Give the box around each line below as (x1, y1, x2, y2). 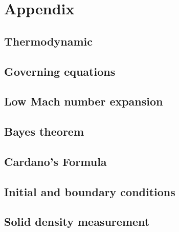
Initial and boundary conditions (4, 183, 175, 199)
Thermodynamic (4, 33, 93, 49)
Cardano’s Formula (4, 153, 107, 169)
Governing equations (4, 63, 116, 79)
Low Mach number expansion (4, 93, 163, 109)
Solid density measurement (4, 214, 150, 229)
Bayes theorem (4, 123, 84, 139)
